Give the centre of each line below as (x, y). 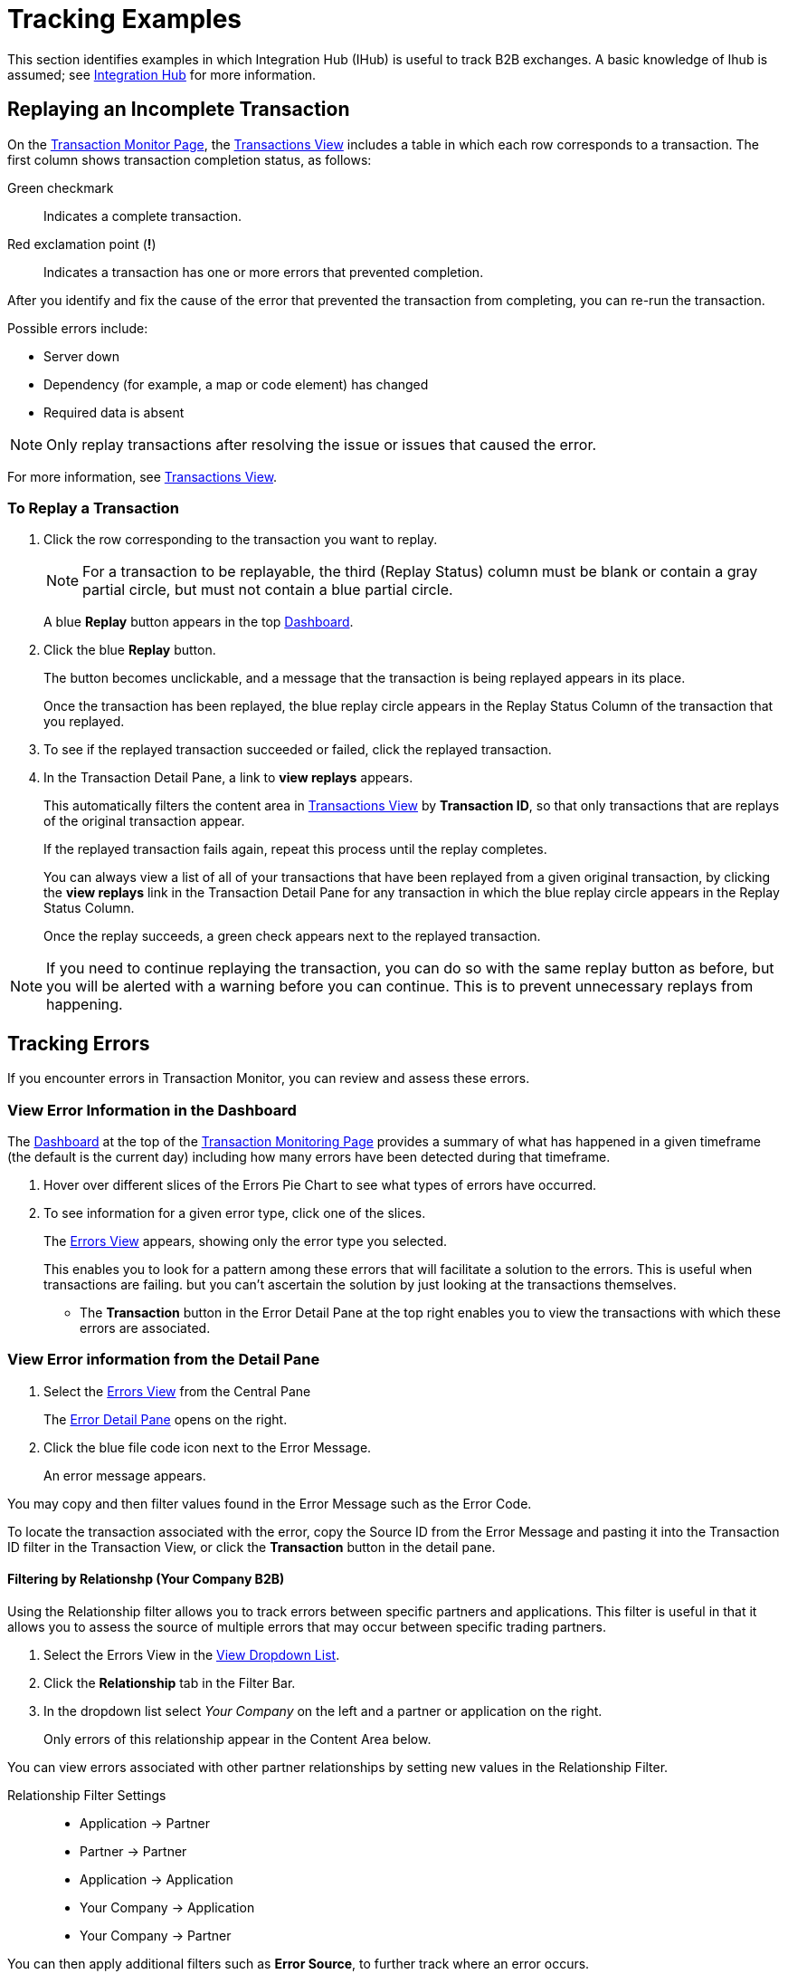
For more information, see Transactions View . (142, 476)
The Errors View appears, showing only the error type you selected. (246, 1241)
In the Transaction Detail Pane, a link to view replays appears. (228, 778)
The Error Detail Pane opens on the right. (166, 1419)
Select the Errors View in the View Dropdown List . (192, 1654)
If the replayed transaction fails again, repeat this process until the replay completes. (295, 849)
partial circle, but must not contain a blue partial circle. (268, 590)
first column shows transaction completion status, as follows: (190, 159)
